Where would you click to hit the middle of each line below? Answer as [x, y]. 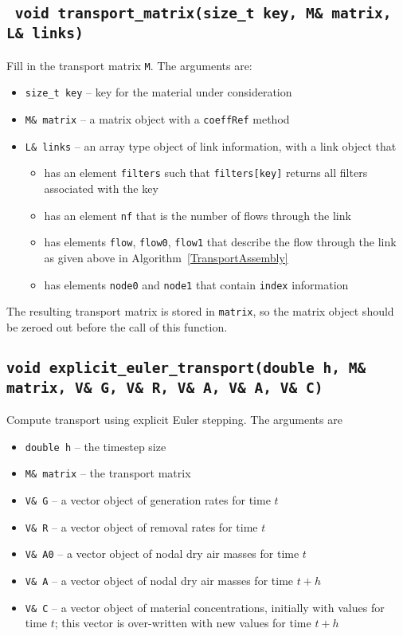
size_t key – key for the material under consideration [158, 92]
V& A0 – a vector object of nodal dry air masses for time [162, 554]
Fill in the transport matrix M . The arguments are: [129, 65]
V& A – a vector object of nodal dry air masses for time [159, 581]
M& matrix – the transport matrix [108, 473]
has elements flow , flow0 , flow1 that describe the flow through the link [220, 242]
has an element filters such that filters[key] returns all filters [206, 173]
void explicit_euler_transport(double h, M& [186, 367]
